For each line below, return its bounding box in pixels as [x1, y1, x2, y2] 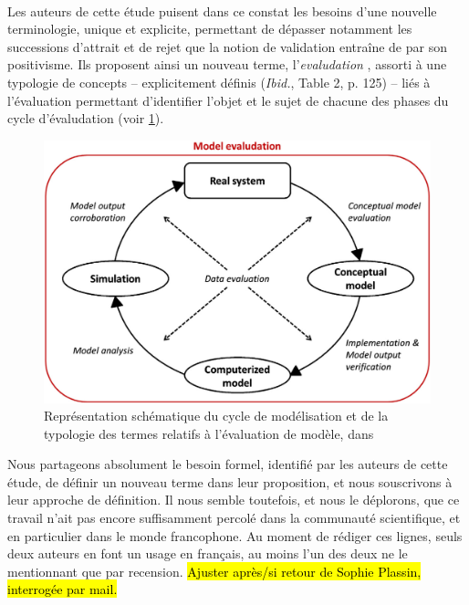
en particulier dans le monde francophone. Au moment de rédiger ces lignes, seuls [7, 526, 463, 545]
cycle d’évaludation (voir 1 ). [7, 109, 164, 128]
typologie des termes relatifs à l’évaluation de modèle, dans [44, 423, 374, 443]
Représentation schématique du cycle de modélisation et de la [44, 406, 389, 425]
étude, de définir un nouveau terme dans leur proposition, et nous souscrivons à [7, 472, 453, 491]
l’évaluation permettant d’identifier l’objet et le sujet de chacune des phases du [7, 90, 449, 110]
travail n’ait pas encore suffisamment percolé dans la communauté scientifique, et [7, 508, 461, 527]
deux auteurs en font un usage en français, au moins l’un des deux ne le [7, 544, 408, 563]
